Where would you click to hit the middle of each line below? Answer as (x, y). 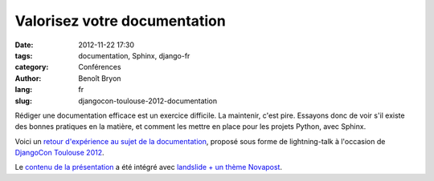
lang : (24, 90)
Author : (28, 78)
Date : (24, 45)
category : (32, 67)
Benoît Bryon (100, 78)
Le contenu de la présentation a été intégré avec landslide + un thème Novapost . (149, 167)
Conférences (100, 67)
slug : (23, 101)
